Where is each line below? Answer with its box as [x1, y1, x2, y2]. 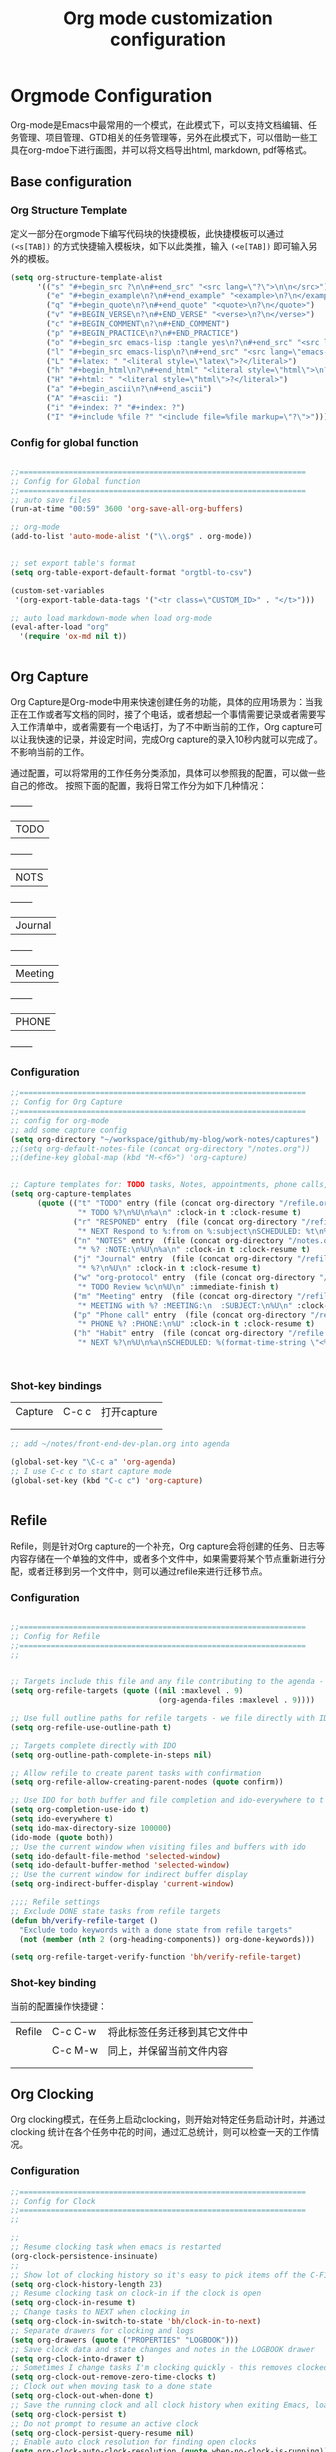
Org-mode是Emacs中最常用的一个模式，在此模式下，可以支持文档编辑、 [10, 118, 309, 131]
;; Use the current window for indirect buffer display [10, 1870, 248, 1880]
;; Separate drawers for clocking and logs [10, 2325, 195, 2336]
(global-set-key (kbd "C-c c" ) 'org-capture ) [10, 1475, 203, 1486]
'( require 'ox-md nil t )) [19, 632, 128, 642]
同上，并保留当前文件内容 [107, 2043, 228, 2057]
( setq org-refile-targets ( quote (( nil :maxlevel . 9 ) [10, 1686, 244, 1696]
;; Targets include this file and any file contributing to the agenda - [10, 1677, 325, 1687]
